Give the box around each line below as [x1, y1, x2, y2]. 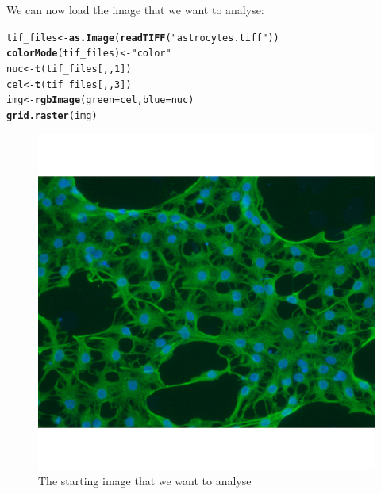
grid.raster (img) [6, 109, 98, 121]
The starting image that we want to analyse [38, 473, 252, 489]
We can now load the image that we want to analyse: [6, 2, 264, 17]
